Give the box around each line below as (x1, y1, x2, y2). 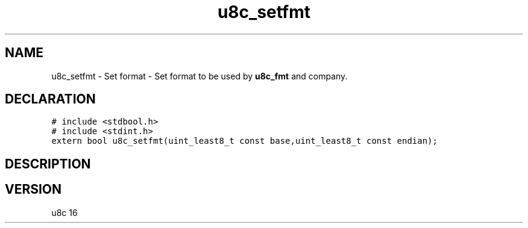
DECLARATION (5, 91, 96, 107)
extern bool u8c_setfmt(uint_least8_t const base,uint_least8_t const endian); (51, 136, 438, 146)
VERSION (5, 182, 62, 197)
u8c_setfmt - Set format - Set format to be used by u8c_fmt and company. (51, 70, 348, 81)
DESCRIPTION (5, 156, 91, 171)
